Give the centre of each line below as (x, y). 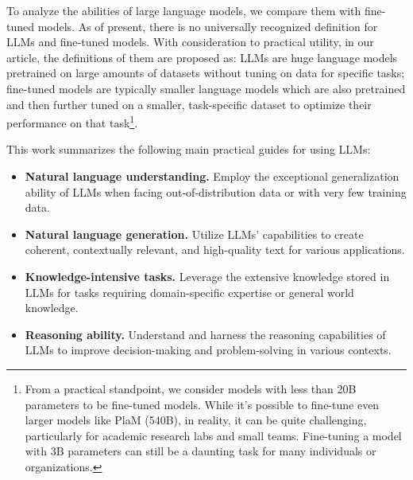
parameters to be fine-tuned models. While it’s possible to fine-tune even (202, 404)
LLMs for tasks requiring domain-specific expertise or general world (189, 292)
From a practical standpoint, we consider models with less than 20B (191, 388)
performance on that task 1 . (72, 121)
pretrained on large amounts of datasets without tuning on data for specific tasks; (206, 73)
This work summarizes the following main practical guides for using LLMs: (189, 149)
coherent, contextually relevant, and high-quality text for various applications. (215, 250)
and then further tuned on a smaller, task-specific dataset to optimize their (189, 104)
